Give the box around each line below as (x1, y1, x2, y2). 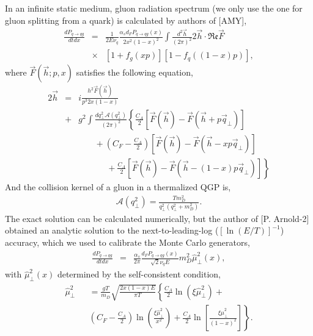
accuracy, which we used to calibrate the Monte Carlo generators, (5, 235, 250, 248)
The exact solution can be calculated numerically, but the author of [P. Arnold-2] (5, 212, 309, 224)
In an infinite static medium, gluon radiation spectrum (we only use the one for (5, 2, 303, 14)
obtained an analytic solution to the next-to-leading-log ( (5, 224, 219, 237)
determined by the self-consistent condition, (57, 268, 221, 281)
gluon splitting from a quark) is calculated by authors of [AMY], (5, 13, 247, 26)
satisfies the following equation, (76, 66, 193, 79)
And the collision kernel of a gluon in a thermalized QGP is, (5, 180, 231, 193)
